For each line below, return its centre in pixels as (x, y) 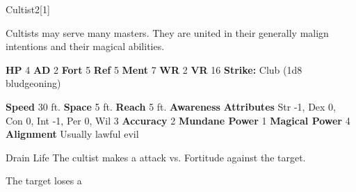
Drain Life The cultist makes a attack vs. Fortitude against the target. (156, 157)
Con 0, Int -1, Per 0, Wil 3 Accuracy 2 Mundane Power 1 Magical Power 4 (178, 120)
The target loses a (44, 181)
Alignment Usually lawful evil (72, 134)
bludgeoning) (33, 83)
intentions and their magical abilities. (85, 46)
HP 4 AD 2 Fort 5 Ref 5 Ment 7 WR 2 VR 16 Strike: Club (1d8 (154, 69)
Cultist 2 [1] (28, 9)
